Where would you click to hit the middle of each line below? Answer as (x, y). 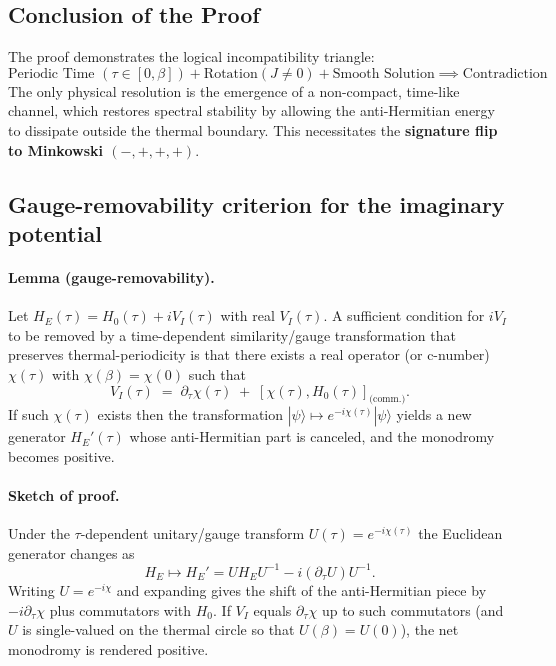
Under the (39, 533)
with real (247, 315)
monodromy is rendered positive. (108, 648)
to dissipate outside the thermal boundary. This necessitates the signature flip (253, 129)
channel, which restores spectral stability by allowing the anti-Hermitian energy (252, 110)
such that (217, 373)
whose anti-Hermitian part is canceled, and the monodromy (312, 436)
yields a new (434, 414)
